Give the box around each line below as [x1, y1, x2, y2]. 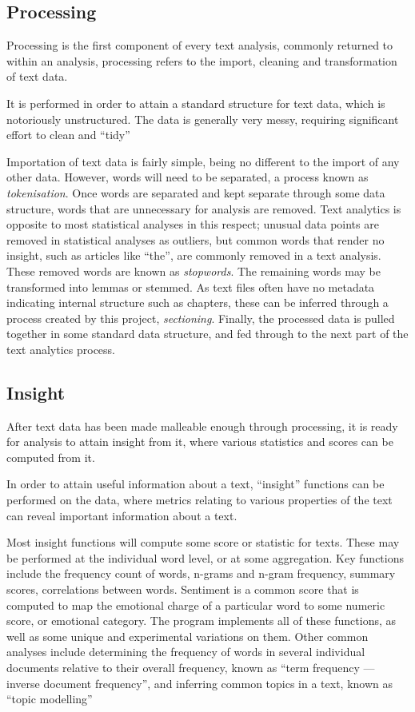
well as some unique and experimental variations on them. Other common [6, 627, 369, 644]
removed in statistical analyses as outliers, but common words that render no [6, 231, 385, 248]
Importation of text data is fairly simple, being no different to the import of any [6, 153, 400, 169]
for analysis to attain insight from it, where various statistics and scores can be [6, 433, 393, 450]
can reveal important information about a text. [6, 507, 237, 523]
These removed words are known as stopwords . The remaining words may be [6, 262, 381, 279]
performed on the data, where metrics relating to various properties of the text [6, 491, 393, 508]
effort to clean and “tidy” [6, 126, 130, 143]
